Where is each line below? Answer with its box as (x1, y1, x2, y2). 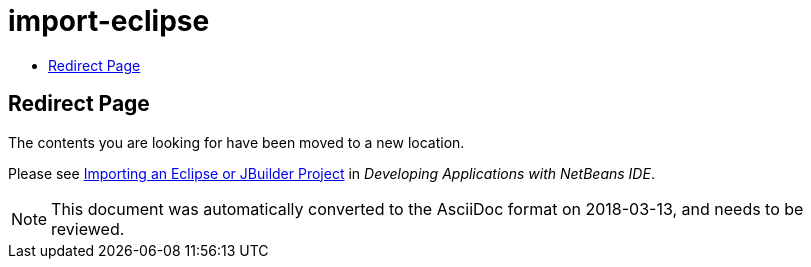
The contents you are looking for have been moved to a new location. (8, 133, 465, 151)
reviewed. (51, 218, 125, 239)
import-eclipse (8, 4, 210, 38)
